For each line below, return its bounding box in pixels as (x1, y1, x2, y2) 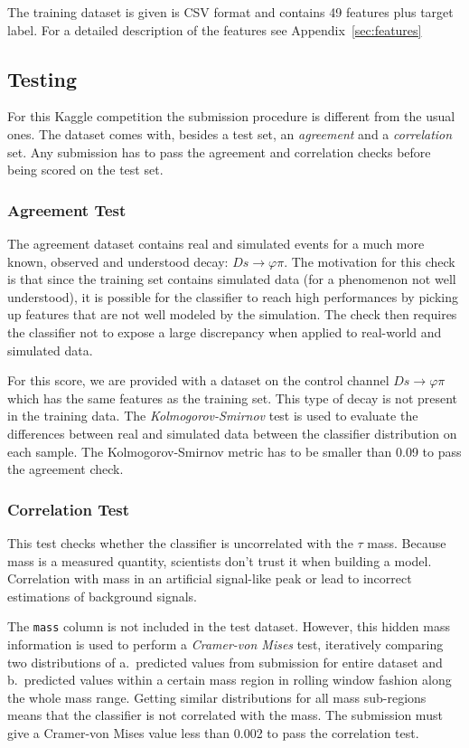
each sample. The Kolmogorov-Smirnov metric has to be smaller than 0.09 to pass (7, 441, 462, 460)
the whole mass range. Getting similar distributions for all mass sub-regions (7, 687, 427, 706)
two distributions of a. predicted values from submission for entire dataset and (7, 652, 443, 671)
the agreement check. (7, 459, 124, 478)
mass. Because (367, 533, 446, 552)
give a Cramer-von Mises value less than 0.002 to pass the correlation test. (7, 723, 419, 742)
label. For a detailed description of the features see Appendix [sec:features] (7, 20, 422, 39)
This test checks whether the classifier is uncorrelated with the (7, 533, 353, 552)
